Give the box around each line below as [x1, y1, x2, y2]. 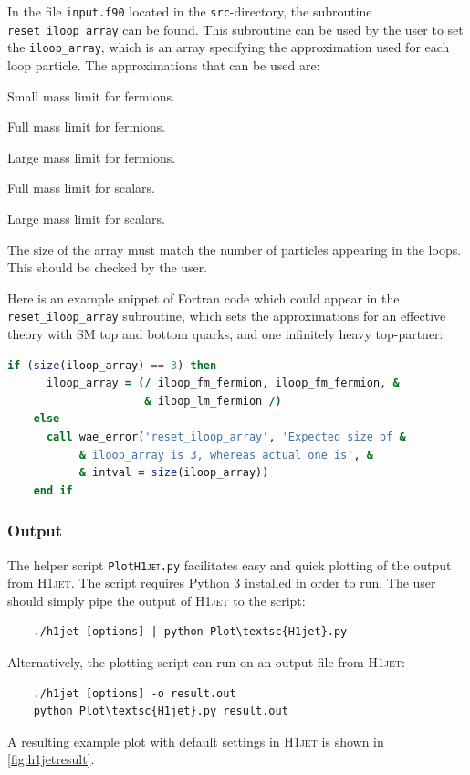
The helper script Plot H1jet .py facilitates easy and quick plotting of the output [7, 555, 452, 574]
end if [33, 483, 73, 497]
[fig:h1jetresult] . [7, 749, 95, 769]
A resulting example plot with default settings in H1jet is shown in [7, 731, 384, 750]
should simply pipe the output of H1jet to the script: [7, 590, 306, 610]
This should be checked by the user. [7, 258, 208, 277]
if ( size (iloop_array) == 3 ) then [7, 358, 217, 372]
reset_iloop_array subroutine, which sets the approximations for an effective [7, 306, 446, 325]
